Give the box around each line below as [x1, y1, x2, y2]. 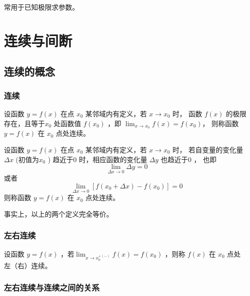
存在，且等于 [4, 118, 45, 128]
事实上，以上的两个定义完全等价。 [4, 208, 113, 219]
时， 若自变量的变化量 [173, 145, 243, 155]
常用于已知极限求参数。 [4, 2, 79, 12]
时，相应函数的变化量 [78, 154, 147, 164]
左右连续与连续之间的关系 [4, 281, 100, 293]
